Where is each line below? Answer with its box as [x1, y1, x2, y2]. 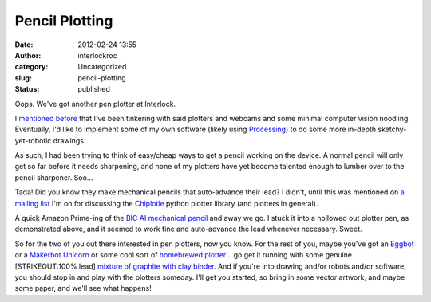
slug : [14, 73, 32, 83]
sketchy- [378, 124, 407, 135]
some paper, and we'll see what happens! [14, 284, 152, 293]
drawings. [53, 135, 86, 145]
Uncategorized [77, 62, 127, 72]
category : [14, 62, 49, 72]
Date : [14, 40, 34, 49]
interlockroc [77, 50, 117, 60]
